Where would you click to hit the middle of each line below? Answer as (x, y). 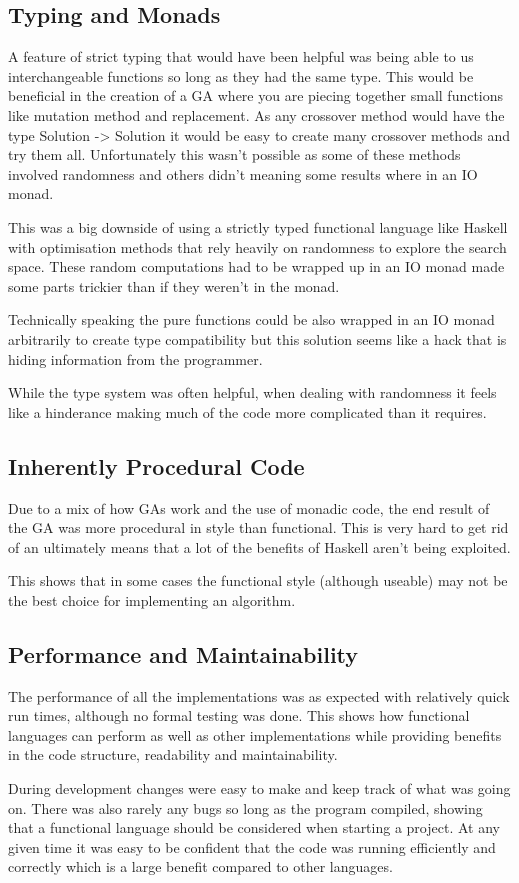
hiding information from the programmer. (135, 358)
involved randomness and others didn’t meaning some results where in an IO (243, 173)
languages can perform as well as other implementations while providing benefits (255, 734)
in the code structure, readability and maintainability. (173, 754)
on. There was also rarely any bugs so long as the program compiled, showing (245, 807)
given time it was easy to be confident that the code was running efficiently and (252, 846)
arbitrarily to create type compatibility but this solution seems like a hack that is (257, 338)
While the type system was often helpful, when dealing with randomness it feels (252, 392)
